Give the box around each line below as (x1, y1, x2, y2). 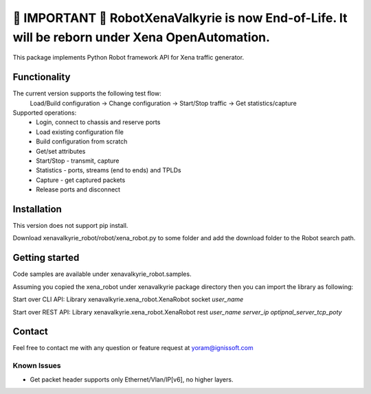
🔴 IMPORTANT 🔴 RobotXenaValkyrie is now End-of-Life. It (12, 10, 348, 25)
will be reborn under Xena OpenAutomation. (12, 30, 271, 45)
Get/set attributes (36, 147, 86, 155)
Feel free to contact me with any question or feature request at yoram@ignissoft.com (12, 344, 254, 352)
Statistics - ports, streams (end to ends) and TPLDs (36, 166, 181, 174)
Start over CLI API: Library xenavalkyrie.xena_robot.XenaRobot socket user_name (12, 295, 244, 303)
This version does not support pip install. (12, 222, 128, 230)
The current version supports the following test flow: (12, 89, 161, 97)
